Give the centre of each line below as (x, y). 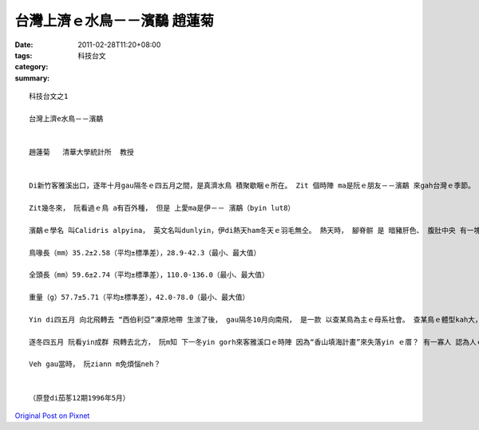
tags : (24, 55)
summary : (32, 78)
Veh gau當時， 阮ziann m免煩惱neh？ (95, 364)
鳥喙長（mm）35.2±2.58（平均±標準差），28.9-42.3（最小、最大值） (145, 252)
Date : (24, 45)
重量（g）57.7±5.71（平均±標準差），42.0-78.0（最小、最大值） (139, 298)
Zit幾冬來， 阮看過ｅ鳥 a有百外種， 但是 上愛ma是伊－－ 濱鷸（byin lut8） (162, 208)
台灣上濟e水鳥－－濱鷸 (66, 118)
